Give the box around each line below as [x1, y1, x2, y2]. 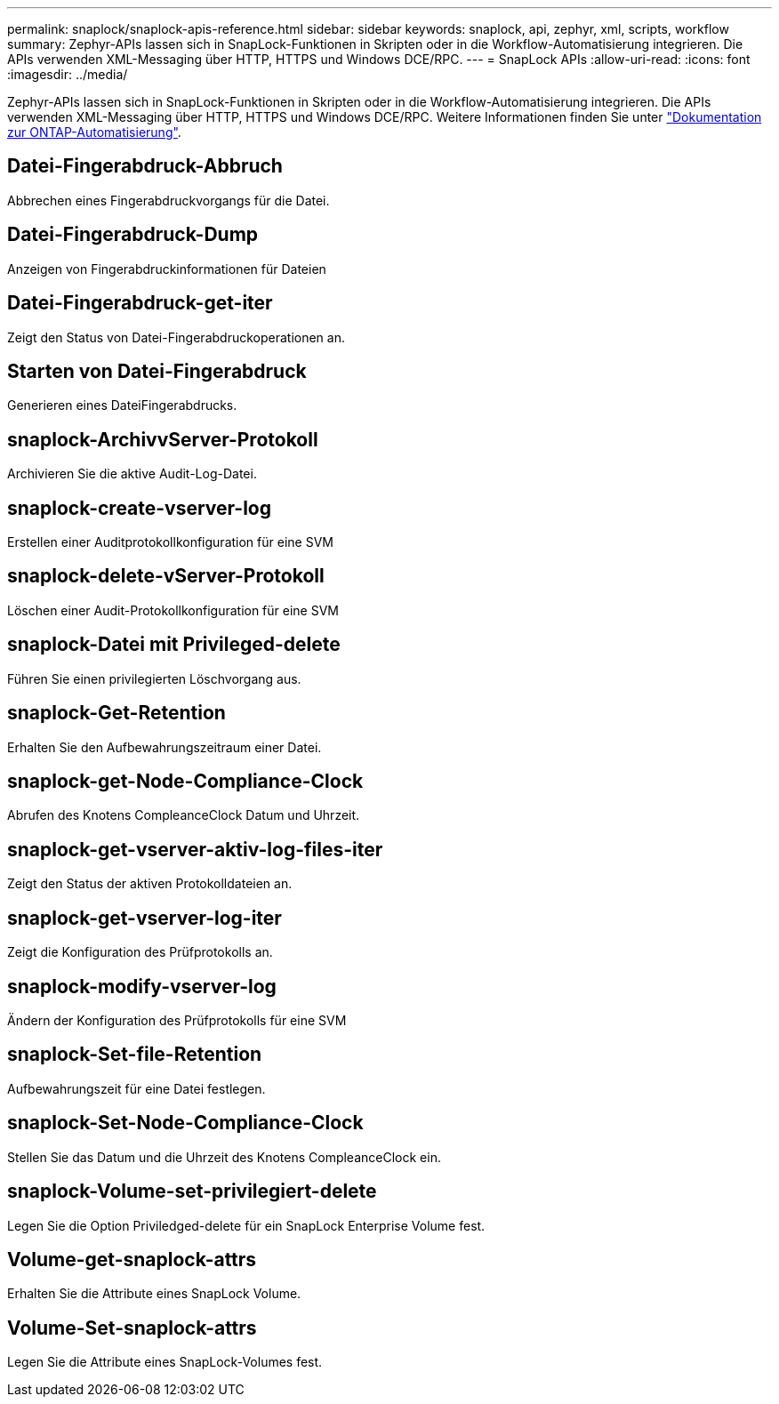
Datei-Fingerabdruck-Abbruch [7, 155, 283, 178]
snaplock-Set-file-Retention [7, 1043, 262, 1066]
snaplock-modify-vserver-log [7, 975, 277, 998]
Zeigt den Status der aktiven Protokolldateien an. [7, 876, 293, 892]
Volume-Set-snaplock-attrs [7, 1316, 257, 1339]
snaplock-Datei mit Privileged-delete [7, 633, 341, 656]
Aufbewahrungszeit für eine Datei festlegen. [7, 1080, 266, 1096]
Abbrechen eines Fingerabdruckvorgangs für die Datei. [7, 192, 330, 208]
